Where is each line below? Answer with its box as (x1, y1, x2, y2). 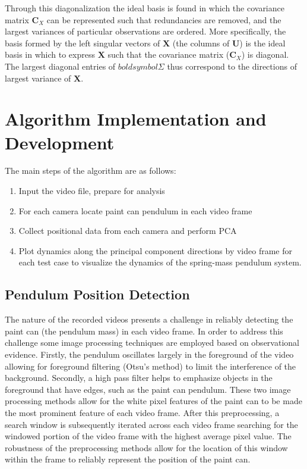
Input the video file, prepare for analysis (18, 185, 165, 197)
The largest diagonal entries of (5, 60, 116, 72)
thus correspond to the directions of (167, 60, 297, 72)
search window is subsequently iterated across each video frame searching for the (5, 418, 298, 430)
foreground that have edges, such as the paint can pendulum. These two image (5, 383, 291, 395)
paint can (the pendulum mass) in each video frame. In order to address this (5, 324, 283, 337)
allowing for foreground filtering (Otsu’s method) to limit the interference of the (5, 359, 296, 372)
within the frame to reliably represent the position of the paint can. (5, 453, 251, 465)
